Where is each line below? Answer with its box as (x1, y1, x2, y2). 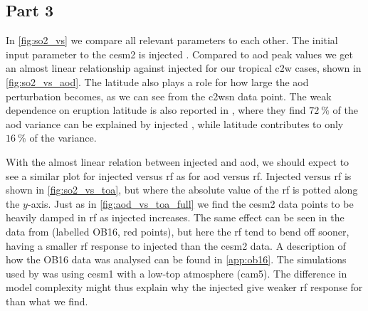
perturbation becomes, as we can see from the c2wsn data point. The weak (6, 88, 332, 103)
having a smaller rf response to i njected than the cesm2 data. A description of (6, 238, 346, 253)
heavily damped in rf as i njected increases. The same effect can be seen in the (6, 210, 345, 225)
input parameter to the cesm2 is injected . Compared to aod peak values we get (6, 46, 353, 61)
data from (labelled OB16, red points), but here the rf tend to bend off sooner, (6, 223, 349, 238)
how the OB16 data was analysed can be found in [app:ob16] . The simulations (6, 252, 347, 267)
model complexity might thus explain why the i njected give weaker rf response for (6, 280, 363, 295)
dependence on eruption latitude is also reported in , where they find (6, 102, 306, 117)
